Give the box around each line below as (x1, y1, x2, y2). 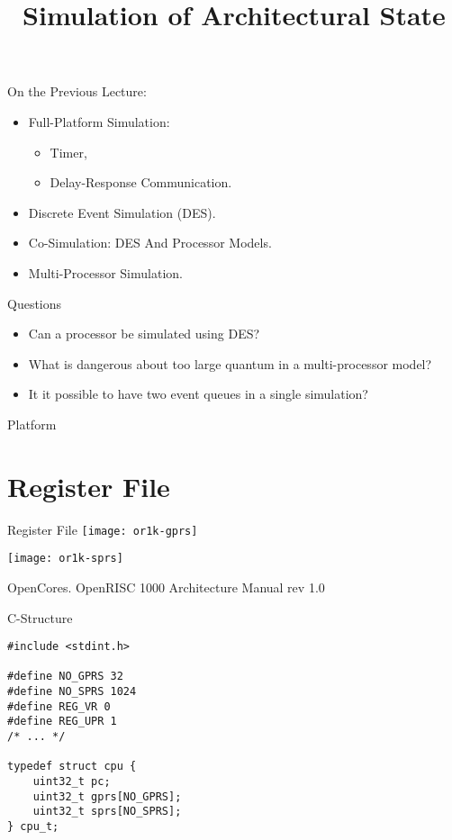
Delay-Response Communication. (50, 173, 232, 192)
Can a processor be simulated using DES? (28, 324, 260, 343)
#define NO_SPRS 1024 (7, 685, 137, 699)
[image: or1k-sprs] (7, 552, 123, 565)
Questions (7, 294, 62, 312)
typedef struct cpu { (7, 760, 137, 773)
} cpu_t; (7, 820, 59, 833)
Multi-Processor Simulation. (28, 263, 183, 282)
